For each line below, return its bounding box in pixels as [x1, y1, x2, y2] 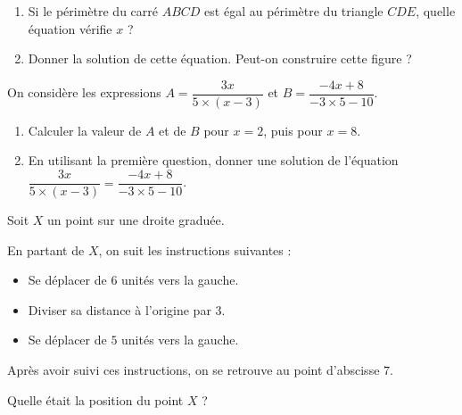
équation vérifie [28, 19, 112, 37]
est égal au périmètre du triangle [204, 2, 384, 20]
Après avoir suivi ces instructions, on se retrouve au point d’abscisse [7, 361, 380, 379]
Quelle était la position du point [7, 390, 184, 409]
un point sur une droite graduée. [47, 211, 225, 229]
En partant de [7, 240, 85, 259]
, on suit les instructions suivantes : [98, 240, 292, 259]
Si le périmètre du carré [28, 2, 159, 20]
